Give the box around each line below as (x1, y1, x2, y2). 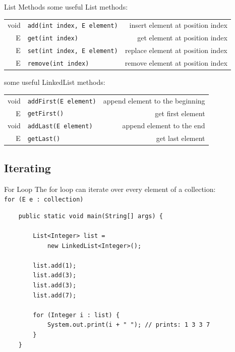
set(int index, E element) (27, 47, 118, 55)
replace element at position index (125, 45, 227, 56)
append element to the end (122, 120, 205, 131)
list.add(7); (33, 291, 77, 299)
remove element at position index (125, 58, 227, 68)
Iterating (4, 160, 51, 175)
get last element (156, 133, 205, 143)
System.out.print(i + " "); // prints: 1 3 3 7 (47, 321, 210, 329)
